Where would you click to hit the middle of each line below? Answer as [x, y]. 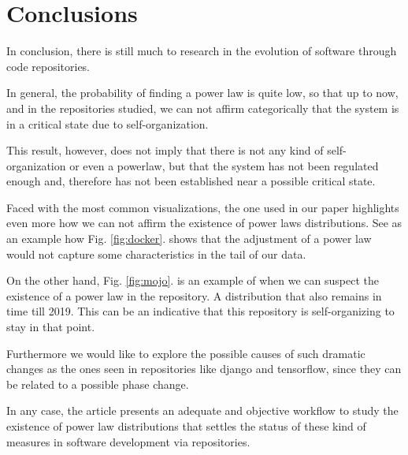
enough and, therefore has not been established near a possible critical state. [191, 181]
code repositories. [48, 66]
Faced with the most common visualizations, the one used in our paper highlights [203, 207]
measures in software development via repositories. [128, 441]
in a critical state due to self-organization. [108, 123]
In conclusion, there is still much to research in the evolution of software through [202, 51]
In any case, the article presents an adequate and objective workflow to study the [202, 410]
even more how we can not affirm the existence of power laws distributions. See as [204, 223]
